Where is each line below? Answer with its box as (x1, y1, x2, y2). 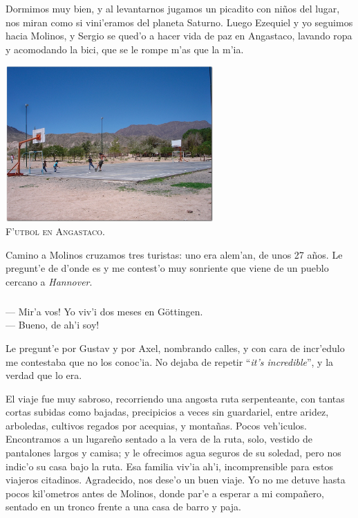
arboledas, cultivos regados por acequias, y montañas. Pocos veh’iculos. (6, 418, 308, 432)
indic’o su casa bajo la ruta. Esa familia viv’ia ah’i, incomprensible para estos (6, 459, 334, 473)
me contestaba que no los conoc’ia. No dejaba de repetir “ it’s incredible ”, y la (6, 354, 334, 369)
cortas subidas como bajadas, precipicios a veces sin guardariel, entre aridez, (6, 405, 329, 419)
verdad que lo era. (6, 368, 82, 382)
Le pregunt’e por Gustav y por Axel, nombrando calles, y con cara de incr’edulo (6, 340, 345, 355)
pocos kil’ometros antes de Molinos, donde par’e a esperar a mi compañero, (6, 485, 325, 500)
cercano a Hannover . (6, 274, 93, 288)
